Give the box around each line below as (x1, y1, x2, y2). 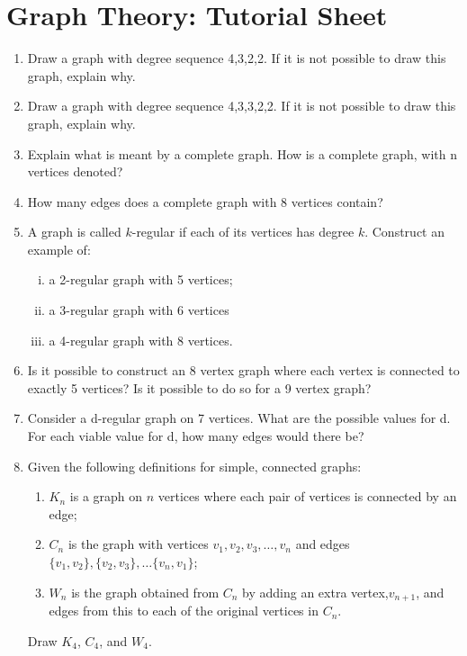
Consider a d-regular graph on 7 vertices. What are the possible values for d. (27, 409, 451, 427)
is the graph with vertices (67, 535, 209, 553)
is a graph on (69, 487, 143, 506)
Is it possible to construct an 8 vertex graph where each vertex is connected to (27, 361, 460, 380)
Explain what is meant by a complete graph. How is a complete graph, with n (27, 144, 457, 163)
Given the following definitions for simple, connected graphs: (27, 456, 362, 475)
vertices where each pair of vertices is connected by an (157, 487, 457, 506)
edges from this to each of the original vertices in (49, 601, 319, 620)
